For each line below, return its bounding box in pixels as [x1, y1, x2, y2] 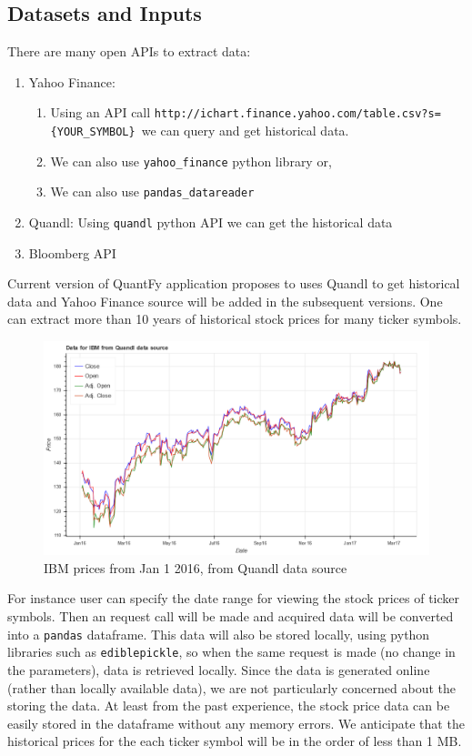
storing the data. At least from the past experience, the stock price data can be [7, 696, 450, 715]
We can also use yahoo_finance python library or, [50, 151, 332, 170]
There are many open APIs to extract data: [7, 42, 251, 61]
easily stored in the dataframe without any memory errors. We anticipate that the [7, 713, 465, 732]
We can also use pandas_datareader [50, 182, 255, 201]
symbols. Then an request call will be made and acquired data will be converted [7, 607, 454, 626]
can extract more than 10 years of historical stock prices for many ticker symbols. [7, 309, 462, 328]
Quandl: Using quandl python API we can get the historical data [28, 213, 393, 232]
